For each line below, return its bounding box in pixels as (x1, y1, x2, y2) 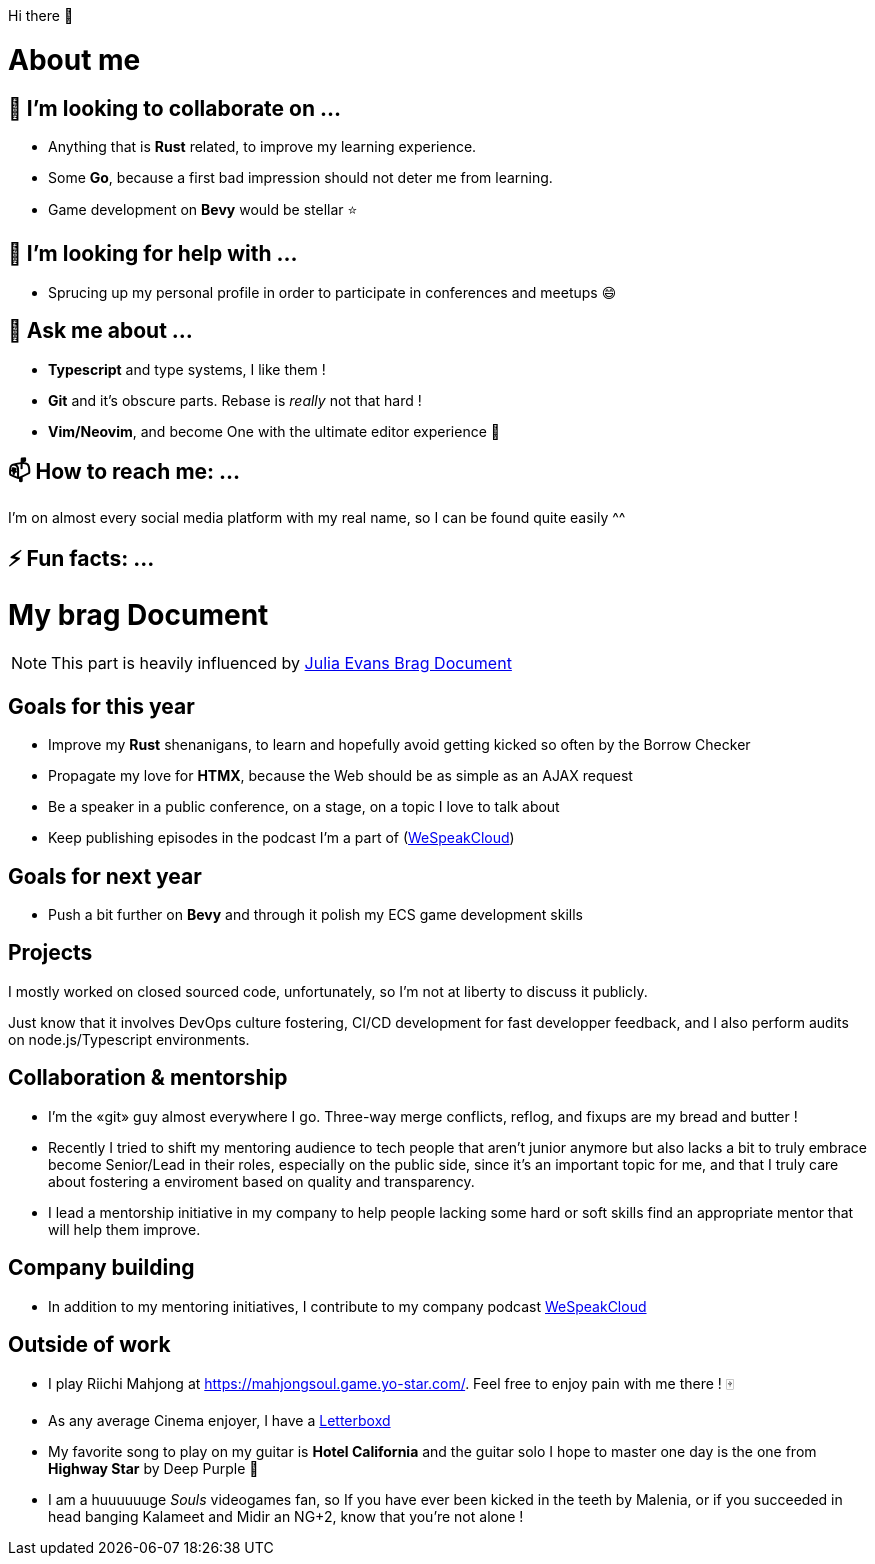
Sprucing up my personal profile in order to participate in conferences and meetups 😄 (48, 283, 617, 301)
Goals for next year (8, 863, 202, 889)
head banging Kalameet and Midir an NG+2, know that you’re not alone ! (48, 1508, 524, 1526)
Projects (8, 940, 93, 966)
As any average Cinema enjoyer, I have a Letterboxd (48, 1412, 391, 1430)
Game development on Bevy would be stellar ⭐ (48, 200, 358, 218)
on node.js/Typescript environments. (8, 1030, 250, 1048)
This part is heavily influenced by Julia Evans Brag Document (51, 653, 512, 674)
